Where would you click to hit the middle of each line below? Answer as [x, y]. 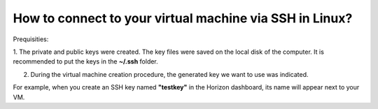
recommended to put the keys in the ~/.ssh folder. [86, 61]
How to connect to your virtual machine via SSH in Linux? [183, 18]
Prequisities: [31, 39]
